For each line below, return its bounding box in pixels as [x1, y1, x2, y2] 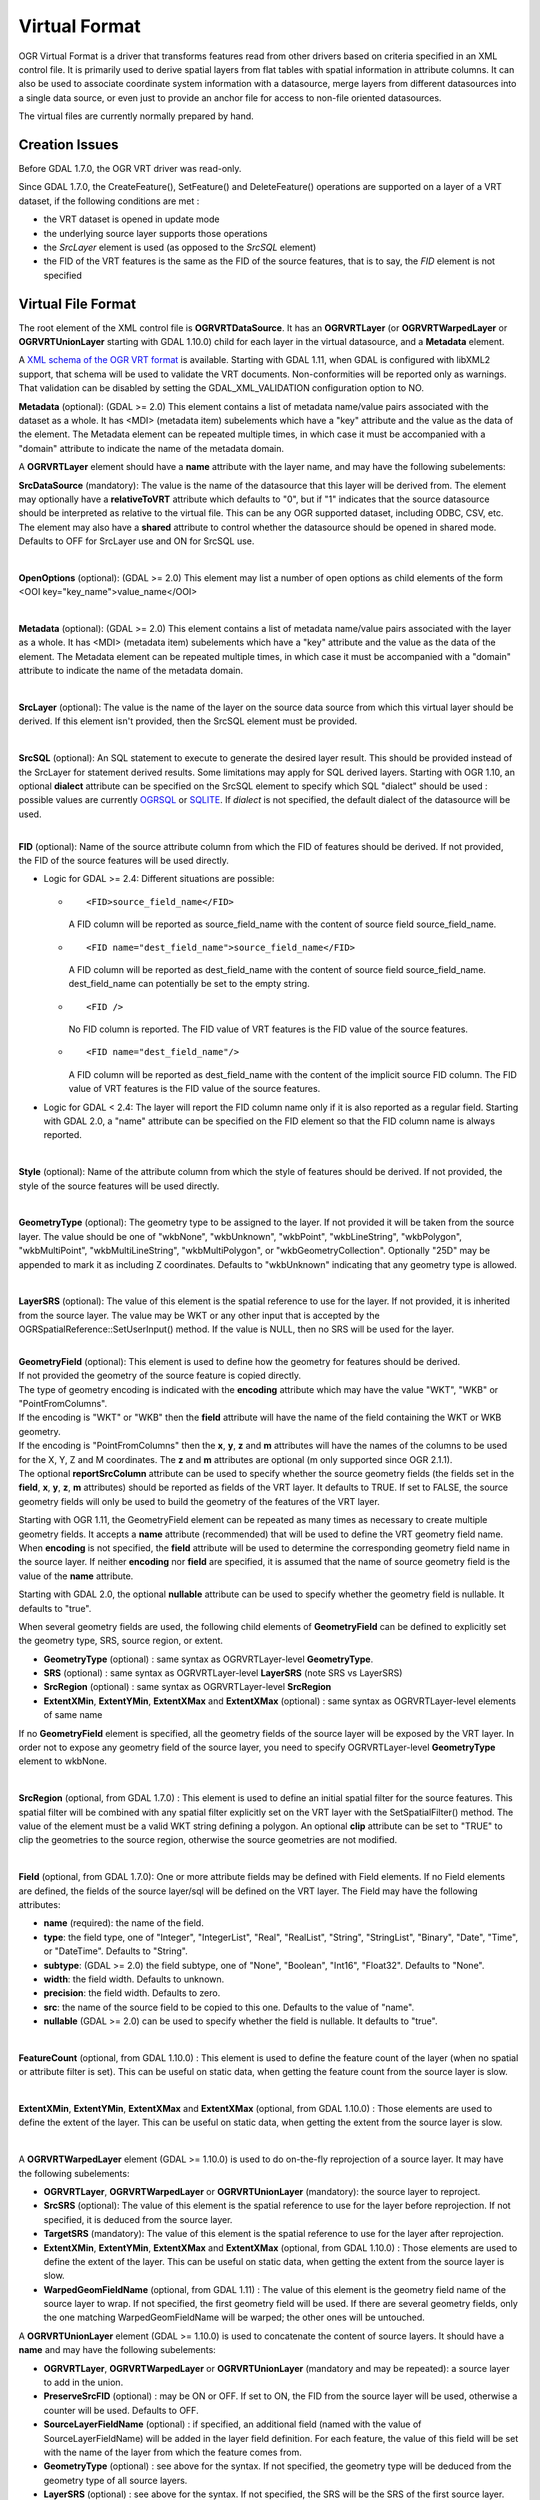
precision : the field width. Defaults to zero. [43, 1987, 221, 1999]
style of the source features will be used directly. [18, 1180, 220, 1192]
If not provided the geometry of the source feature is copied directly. [18, 1370, 302, 1382]
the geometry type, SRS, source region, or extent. [18, 1635, 224, 1647]
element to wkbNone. [18, 1755, 107, 1767]
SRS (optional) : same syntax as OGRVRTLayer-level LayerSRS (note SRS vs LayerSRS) [43, 1667, 403, 1679]
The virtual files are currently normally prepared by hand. [18, 110, 254, 122]
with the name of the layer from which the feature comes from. [43, 2446, 302, 2458]
